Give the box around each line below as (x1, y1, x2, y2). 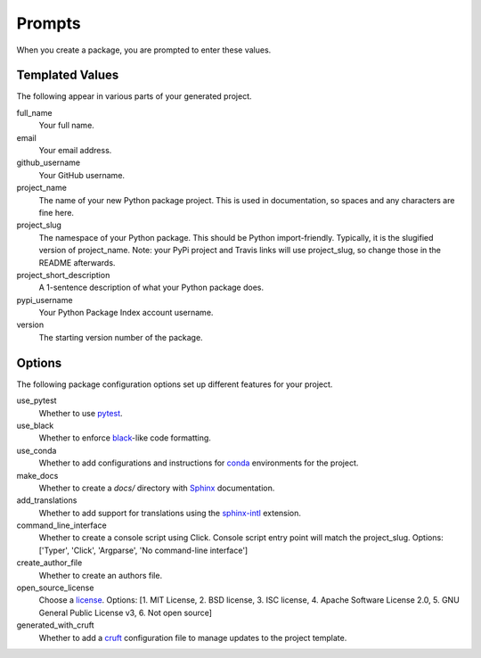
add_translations (16, 495, 77, 506)
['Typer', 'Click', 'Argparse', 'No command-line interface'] (38, 545, 249, 555)
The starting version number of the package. (38, 332, 204, 342)
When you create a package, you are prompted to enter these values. (16, 45, 272, 55)
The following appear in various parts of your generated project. (16, 91, 252, 102)
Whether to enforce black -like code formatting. (38, 432, 211, 443)
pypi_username (16, 294, 73, 305)
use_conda (16, 445, 57, 456)
